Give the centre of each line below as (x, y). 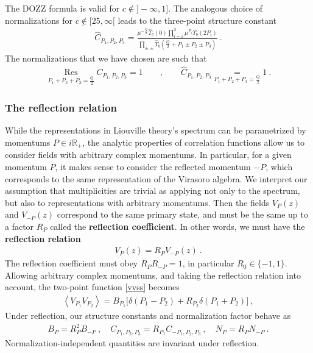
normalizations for (39, 20)
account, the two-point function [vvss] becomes (92, 287)
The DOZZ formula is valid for (62, 8)
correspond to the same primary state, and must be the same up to (182, 214)
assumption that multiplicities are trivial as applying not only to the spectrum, (153, 191)
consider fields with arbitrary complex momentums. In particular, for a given (148, 155)
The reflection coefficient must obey (72, 263)
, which (279, 166)
